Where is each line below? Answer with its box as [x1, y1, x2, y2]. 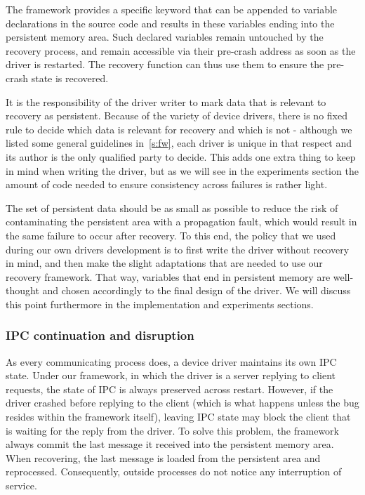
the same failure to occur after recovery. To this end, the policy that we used [6, 227, 336, 242]
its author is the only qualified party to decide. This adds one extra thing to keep [6, 149, 356, 164]
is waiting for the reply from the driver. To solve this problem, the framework [6, 423, 339, 437]
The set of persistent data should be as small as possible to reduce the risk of [6, 200, 338, 215]
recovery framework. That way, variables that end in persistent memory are [6, 269, 331, 284]
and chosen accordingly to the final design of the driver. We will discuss [42, 283, 351, 298]
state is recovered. [31, 70, 109, 85]
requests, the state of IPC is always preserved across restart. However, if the [6, 381, 333, 396]
